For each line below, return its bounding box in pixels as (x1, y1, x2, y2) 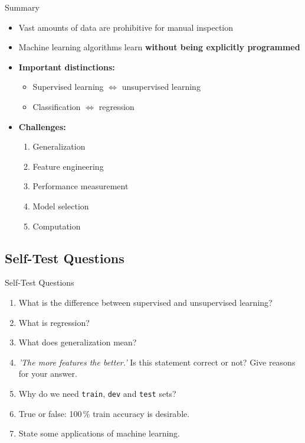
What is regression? (18, 316, 90, 328)
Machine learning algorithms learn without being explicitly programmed (18, 41, 300, 53)
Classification (32, 100, 81, 112)
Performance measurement (32, 180, 129, 192)
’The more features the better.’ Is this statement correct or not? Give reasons (18, 355, 296, 368)
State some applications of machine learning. (18, 427, 180, 439)
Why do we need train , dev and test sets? (18, 387, 176, 399)
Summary (5, 1, 40, 13)
